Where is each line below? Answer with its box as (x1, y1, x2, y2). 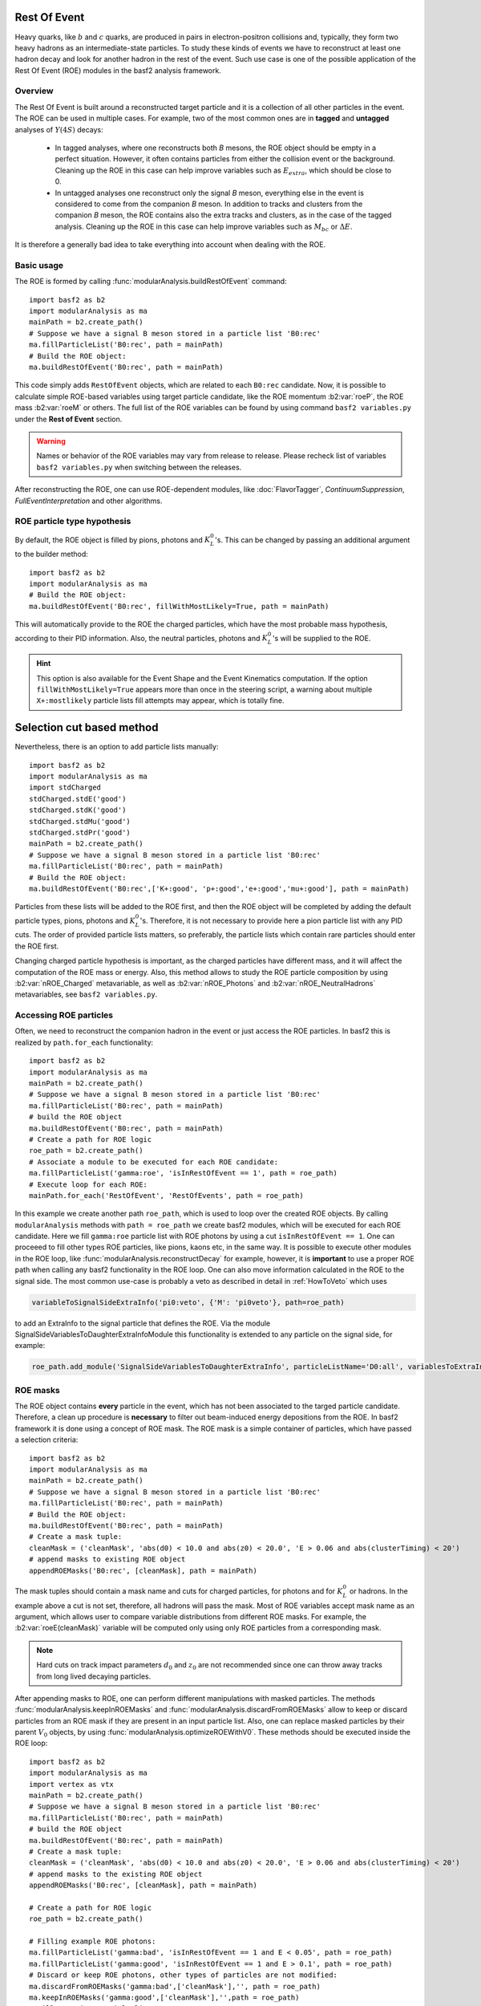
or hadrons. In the (349, 1586, 409, 1596)
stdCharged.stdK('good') (29, 806, 127, 814)
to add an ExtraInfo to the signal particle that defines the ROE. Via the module (14, 1318, 271, 1328)
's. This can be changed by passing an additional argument (215, 534, 410, 545)
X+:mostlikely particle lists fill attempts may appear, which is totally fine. (36, 696, 285, 705)
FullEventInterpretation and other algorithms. (14, 496, 164, 506)
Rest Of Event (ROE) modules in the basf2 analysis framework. (14, 65, 222, 75)
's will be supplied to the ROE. (272, 633, 371, 643)
